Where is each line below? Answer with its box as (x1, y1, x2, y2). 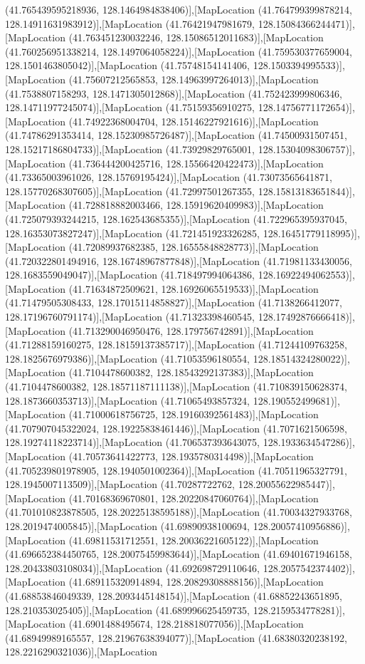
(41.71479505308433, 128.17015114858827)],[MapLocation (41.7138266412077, (5, 295, 342, 310)
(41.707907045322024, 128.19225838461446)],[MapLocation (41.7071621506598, (5, 420, 347, 435)
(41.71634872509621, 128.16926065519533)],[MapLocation (68, 281, 319, 296)
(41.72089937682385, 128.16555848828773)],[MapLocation (68, 239, 319, 254)
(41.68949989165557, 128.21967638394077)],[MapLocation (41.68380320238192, (5, 630, 347, 645)
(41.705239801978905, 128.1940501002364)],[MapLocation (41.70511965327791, (5, 462, 347, 477)
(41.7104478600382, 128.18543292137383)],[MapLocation (68, 365, 314, 380)
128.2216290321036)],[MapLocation (5, 644, 158, 659)
